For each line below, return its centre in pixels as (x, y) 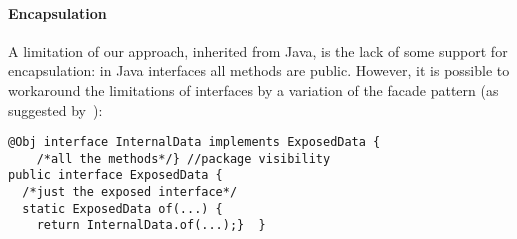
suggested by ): (55, 109)
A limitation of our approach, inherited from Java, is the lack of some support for (258, 50)
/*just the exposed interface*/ (130, 192)
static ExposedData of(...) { (122, 208)
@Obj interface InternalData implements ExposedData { (194, 142)
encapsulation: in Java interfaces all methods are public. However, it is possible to (259, 70)
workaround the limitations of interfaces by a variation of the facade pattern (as (253, 89)
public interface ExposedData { (115, 175)
